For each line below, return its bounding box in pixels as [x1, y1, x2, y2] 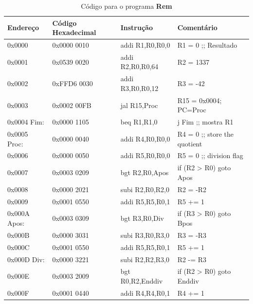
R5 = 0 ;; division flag [177, 150, 243, 161]
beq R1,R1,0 [120, 117, 158, 127]
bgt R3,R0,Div [120, 213, 164, 223]
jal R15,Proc [120, 100, 158, 110]
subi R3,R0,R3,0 [120, 230, 169, 240]
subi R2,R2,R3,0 [120, 254, 169, 264]
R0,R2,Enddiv [120, 276, 163, 286]
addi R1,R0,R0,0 [120, 40, 170, 50]
